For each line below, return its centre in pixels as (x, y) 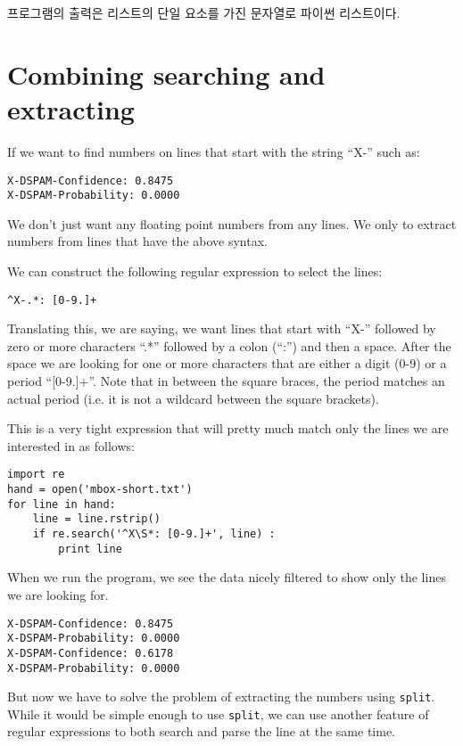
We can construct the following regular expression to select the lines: (195, 271)
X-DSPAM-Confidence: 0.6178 (91, 653)
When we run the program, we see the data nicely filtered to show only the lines (227, 577)
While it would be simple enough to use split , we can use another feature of (218, 713)
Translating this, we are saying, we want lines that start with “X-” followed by (222, 328)
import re (36, 475)
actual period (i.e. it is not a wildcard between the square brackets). (193, 398)
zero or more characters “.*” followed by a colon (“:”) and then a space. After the (229, 345)
